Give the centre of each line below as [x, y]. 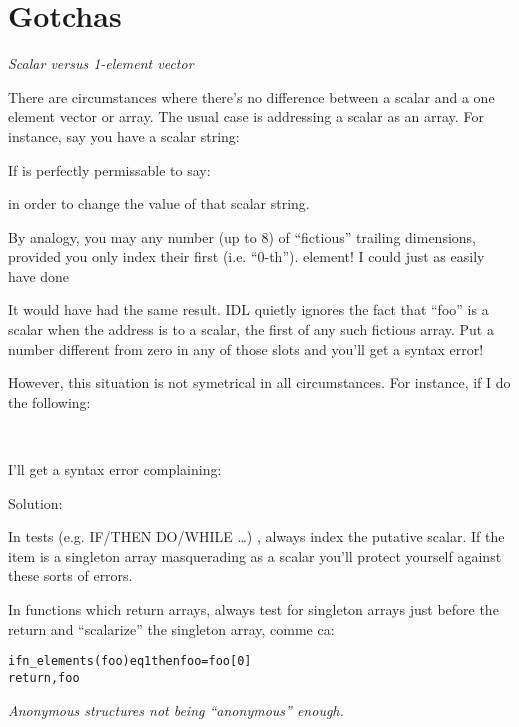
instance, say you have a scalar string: [124, 135]
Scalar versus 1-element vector [101, 63]
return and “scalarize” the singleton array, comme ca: [171, 628]
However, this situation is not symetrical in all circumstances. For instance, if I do [259, 382]
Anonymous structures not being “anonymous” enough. [176, 709]
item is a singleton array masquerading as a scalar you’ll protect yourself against [255, 555]
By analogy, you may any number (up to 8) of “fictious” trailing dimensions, [242, 236]
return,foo [44, 677]
